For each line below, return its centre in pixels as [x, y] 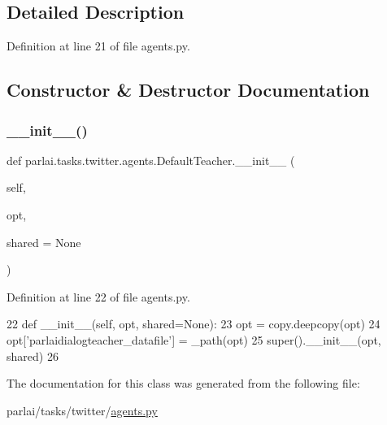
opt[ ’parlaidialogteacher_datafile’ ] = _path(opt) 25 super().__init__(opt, [194, 339]
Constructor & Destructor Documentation [188, 90]
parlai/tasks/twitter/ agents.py [82, 410]
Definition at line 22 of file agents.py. [98, 296]
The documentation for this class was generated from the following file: [183, 383]
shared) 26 [33, 356]
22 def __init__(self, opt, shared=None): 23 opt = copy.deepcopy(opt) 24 [193, 324]
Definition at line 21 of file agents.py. [98, 46]
